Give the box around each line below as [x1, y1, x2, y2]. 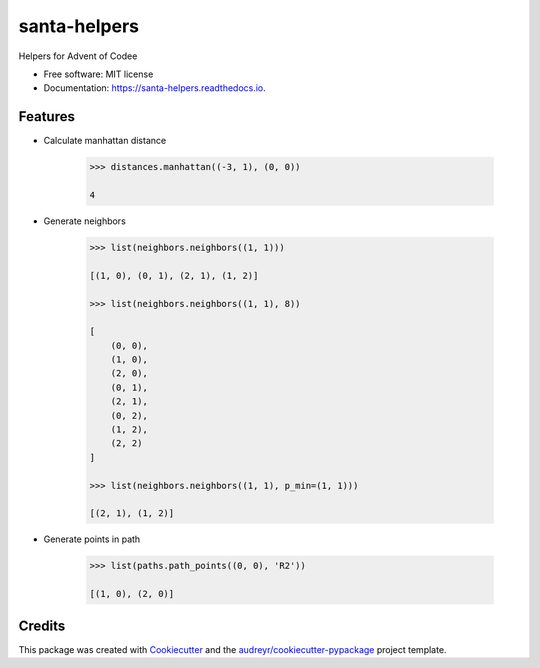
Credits [18, 617, 66, 634]
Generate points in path [43, 533, 141, 545]
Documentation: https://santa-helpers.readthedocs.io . [43, 82, 267, 94]
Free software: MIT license [43, 68, 154, 80]
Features [18, 108, 75, 125]
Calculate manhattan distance [43, 135, 167, 147]
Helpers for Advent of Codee [18, 50, 138, 62]
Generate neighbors [43, 215, 127, 227]
